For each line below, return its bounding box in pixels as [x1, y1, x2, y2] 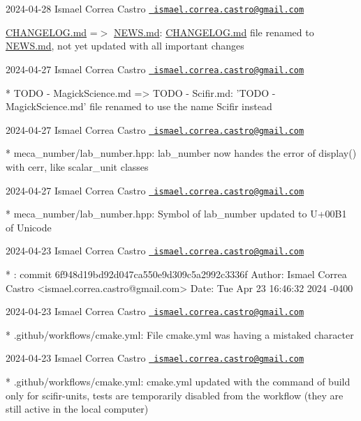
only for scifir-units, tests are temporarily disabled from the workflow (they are [6, 388, 344, 402]
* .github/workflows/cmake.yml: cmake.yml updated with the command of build [6, 374, 351, 389]
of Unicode [6, 220, 52, 234]
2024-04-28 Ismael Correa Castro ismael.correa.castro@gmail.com [6, 1, 304, 15]
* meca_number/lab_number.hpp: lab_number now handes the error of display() [6, 146, 357, 160]
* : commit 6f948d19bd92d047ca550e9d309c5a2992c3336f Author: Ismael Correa [6, 267, 347, 282]
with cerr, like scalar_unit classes [6, 159, 149, 174]
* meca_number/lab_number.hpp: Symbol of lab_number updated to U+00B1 [6, 206, 347, 221]
